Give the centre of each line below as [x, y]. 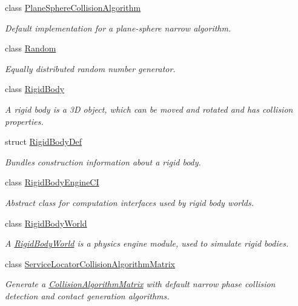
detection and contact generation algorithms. [87, 295]
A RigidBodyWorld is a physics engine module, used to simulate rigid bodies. [147, 243]
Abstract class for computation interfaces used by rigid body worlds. [130, 202]
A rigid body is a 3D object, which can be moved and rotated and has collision [149, 109]
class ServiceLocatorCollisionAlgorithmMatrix [90, 263]
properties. [24, 121]
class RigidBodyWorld [46, 223]
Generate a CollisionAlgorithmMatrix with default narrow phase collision [140, 284]
